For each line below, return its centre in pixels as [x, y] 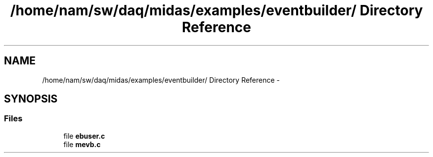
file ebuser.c [84, 136]
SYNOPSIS [31, 99]
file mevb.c [82, 144]
